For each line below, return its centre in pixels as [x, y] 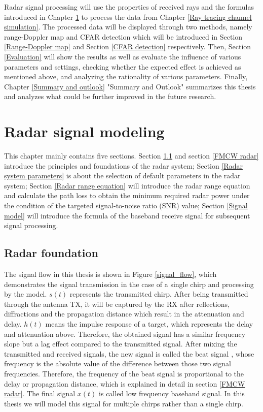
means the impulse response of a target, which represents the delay [149, 323]
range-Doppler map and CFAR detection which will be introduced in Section [123, 36]
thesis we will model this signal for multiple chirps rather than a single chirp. [124, 403]
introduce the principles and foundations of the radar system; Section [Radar [123, 165]
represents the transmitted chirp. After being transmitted [159, 294]
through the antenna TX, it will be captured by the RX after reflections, [117, 304]
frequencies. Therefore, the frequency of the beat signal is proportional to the [124, 373]
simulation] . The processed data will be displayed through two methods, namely [128, 27]
